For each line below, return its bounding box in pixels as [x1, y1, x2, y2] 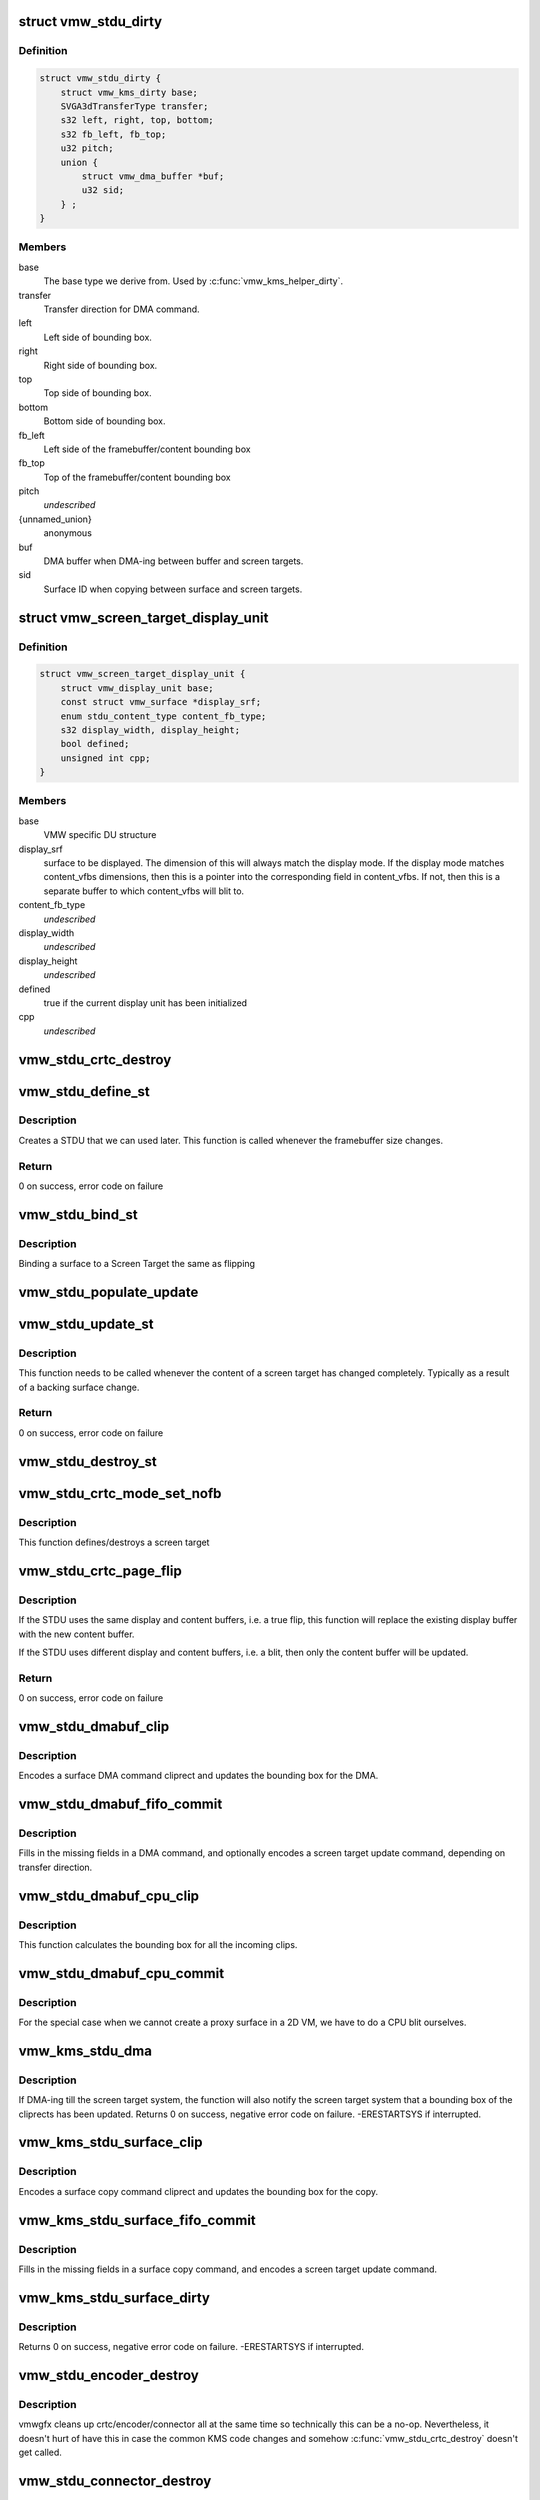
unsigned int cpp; [60, 752, 151, 764]
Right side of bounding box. [43, 359, 158, 371]
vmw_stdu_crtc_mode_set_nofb [18, 1485, 222, 1502]
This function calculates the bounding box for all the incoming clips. [18, 1938, 298, 1950]
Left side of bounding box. [43, 331, 152, 343]
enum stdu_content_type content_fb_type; [60, 710, 267, 722]
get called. [18, 2446, 62, 2459]
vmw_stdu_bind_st [18, 1206, 139, 1223]
